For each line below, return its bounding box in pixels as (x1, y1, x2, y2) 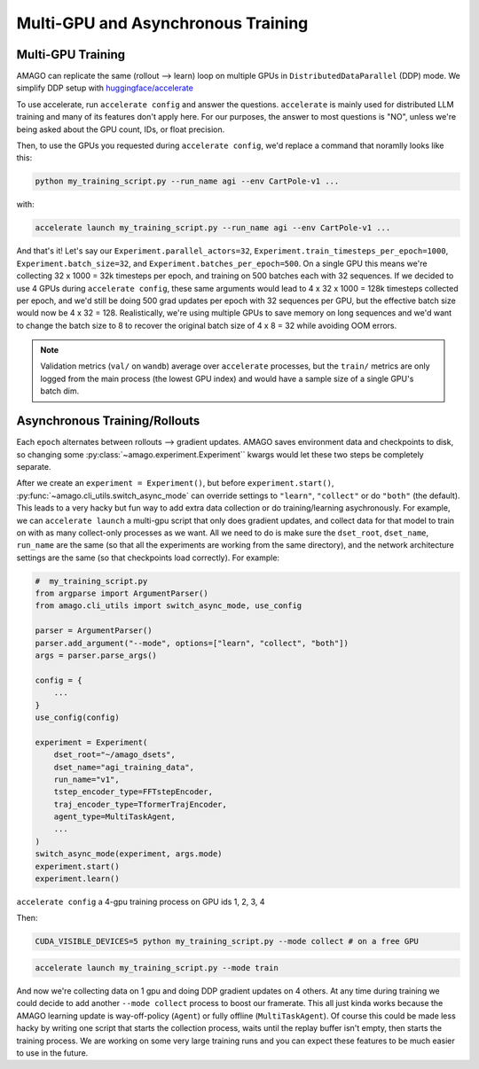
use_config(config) (35, 712, 120, 722)
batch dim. (40, 386, 80, 396)
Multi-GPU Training (16, 47, 126, 62)
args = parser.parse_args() (35, 651, 157, 660)
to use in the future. (16, 1047, 89, 1058)
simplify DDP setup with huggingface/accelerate (16, 82, 194, 93)
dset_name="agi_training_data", (53, 762, 195, 772)
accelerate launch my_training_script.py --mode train (35, 963, 279, 972)
